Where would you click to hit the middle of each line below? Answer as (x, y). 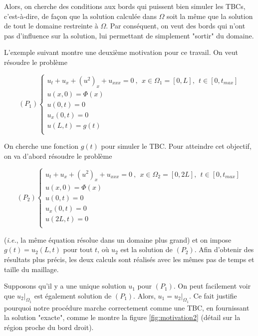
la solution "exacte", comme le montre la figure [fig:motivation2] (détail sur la (122, 317)
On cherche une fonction (41, 146)
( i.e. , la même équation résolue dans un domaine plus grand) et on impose (118, 239)
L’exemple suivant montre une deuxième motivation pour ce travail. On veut (121, 52)
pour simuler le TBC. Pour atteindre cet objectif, (176, 146)
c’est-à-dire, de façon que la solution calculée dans (80, 16)
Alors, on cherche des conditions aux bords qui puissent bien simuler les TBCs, (125, 6)
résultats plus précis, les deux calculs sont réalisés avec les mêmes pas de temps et (129, 259)
